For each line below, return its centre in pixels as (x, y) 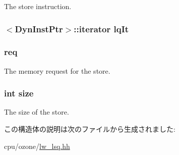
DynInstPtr (39, 29)
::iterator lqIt (101, 29)
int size (19, 93)
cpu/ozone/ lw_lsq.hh (37, 146)
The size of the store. (37, 112)
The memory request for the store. (57, 70)
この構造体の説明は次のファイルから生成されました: (90, 129)
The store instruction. (38, 6)
